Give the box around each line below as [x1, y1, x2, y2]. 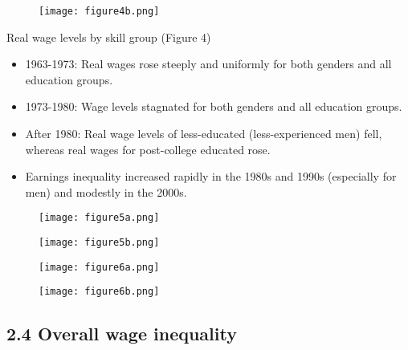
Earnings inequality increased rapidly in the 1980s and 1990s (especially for [25, 168, 397, 185]
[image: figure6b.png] [39, 286, 160, 298]
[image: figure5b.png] [39, 237, 160, 249]
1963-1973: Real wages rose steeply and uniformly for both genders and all [25, 55, 392, 72]
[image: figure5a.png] [39, 212, 160, 224]
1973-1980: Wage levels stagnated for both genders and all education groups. [25, 98, 402, 115]
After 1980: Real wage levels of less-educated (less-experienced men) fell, [25, 125, 382, 142]
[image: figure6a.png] [39, 261, 160, 273]
